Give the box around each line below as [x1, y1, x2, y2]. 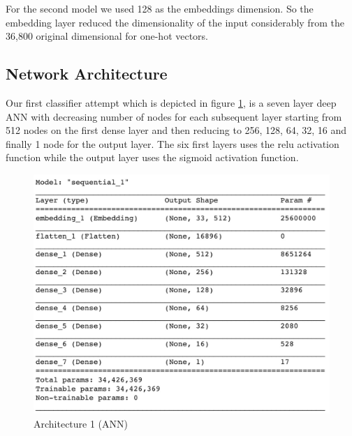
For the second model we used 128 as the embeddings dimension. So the [6, 1, 314, 15]
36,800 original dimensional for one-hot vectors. [6, 29, 209, 43]
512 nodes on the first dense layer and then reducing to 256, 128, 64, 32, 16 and [6, 123, 347, 137]
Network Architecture [6, 63, 168, 84]
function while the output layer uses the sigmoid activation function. [6, 150, 299, 165]
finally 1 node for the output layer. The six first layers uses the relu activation [6, 136, 339, 151]
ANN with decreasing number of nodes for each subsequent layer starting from [6, 109, 342, 123]
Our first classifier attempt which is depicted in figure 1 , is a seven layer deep [6, 95, 337, 110]
